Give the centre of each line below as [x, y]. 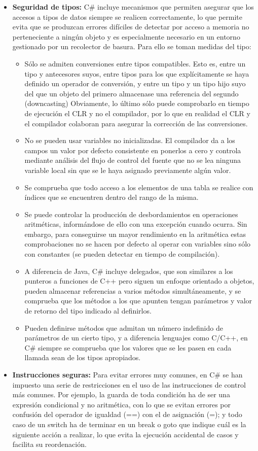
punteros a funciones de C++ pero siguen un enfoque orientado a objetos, [139, 281]
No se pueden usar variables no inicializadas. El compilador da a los [130, 140]
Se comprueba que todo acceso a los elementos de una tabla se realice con [139, 187]
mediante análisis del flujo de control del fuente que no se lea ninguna [133, 160]
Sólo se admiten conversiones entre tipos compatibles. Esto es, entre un [135, 63]
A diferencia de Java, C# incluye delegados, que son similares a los [129, 271]
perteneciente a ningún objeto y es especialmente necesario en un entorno [126, 36]
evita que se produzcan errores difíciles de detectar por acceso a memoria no [131, 27]
